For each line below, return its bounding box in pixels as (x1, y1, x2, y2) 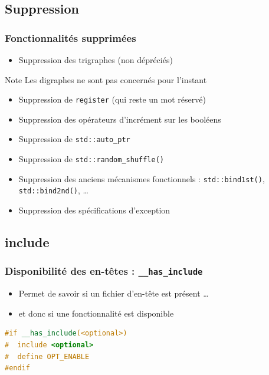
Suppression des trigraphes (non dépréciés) (18, 54, 173, 65)
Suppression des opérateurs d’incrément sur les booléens (18, 113, 221, 125)
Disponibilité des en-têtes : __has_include (5, 264, 203, 278)
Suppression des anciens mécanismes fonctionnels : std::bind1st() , (18, 172, 265, 185)
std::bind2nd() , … (18, 184, 88, 196)
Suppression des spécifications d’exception (18, 204, 170, 216)
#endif (5, 364, 30, 373)
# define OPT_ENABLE (5, 352, 90, 361)
